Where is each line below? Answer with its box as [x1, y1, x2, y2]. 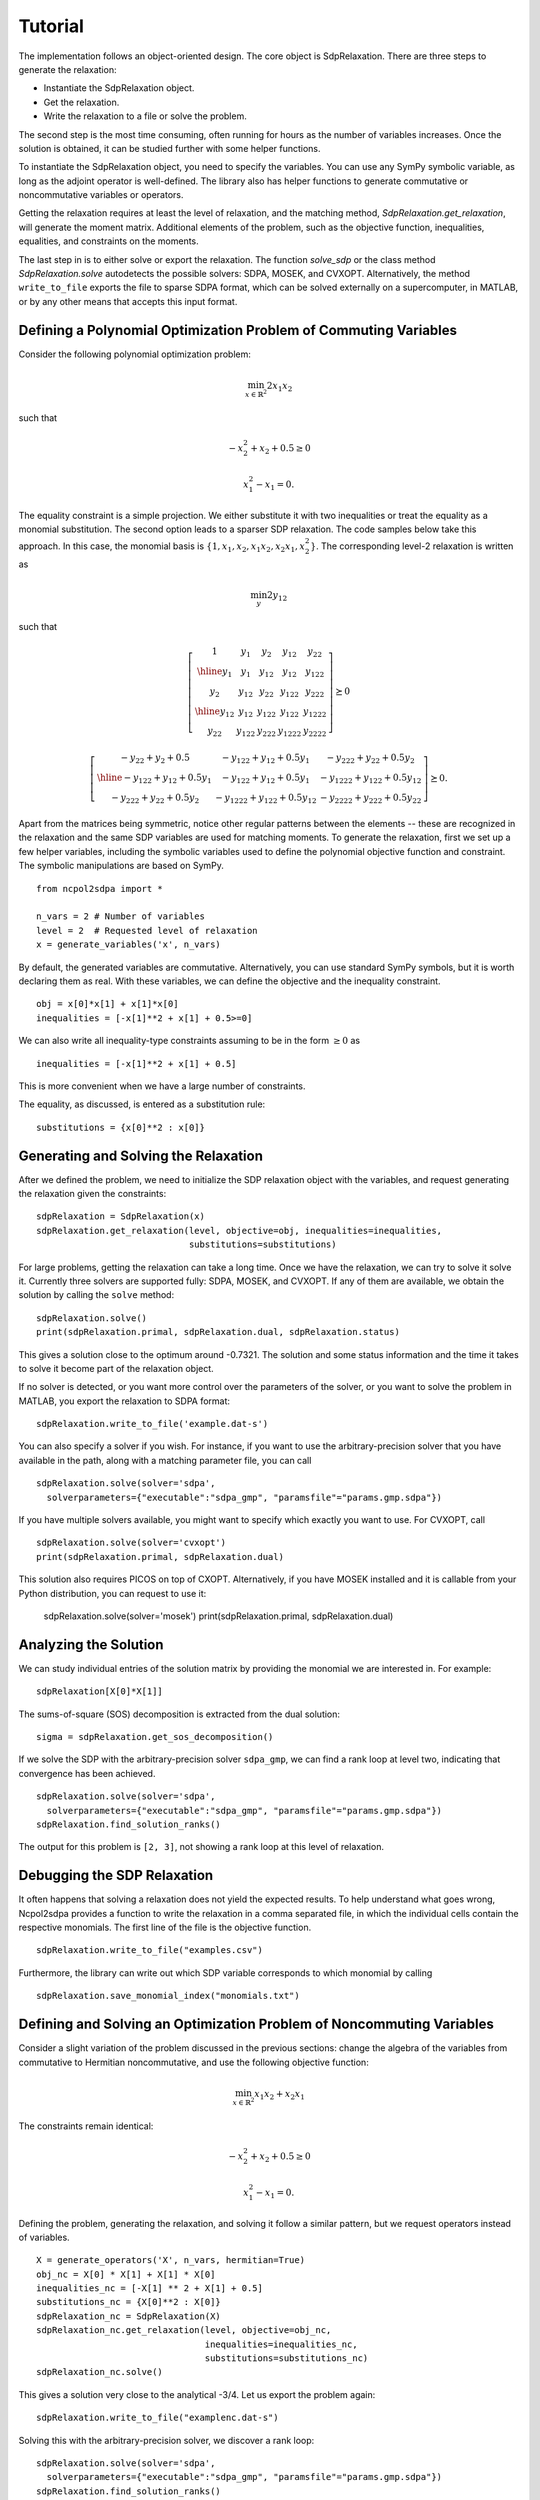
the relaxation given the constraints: [18, 1188, 167, 1199]
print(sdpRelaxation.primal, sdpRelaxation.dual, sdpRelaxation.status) [36, 1326, 400, 1338]
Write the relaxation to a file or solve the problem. [43, 110, 247, 122]
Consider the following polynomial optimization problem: [18, 348, 252, 360]
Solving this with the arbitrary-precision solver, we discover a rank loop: [18, 2434, 315, 2446]
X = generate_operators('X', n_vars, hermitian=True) [36, 2255, 305, 2266]
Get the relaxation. [43, 96, 120, 108]
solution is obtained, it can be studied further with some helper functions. [18, 142, 321, 154]
